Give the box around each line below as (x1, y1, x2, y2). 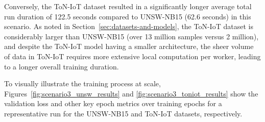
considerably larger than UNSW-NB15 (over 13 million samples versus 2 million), (4, 31, 259, 41)
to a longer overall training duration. (4, 61, 119, 71)
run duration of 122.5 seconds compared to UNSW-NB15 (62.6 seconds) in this (4, 11, 251, 21)
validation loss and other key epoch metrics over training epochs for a (4, 98, 222, 109)
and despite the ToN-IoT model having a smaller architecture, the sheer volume (4, 41, 254, 52)
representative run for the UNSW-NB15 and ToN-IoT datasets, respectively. (4, 108, 243, 118)
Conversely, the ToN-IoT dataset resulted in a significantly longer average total (4, 1, 252, 11)
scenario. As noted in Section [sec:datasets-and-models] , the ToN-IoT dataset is (4, 21, 253, 32)
